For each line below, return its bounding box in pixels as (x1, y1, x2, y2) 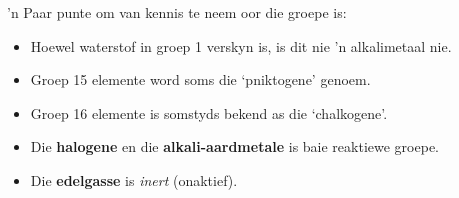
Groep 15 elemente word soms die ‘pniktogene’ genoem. (30, 69, 371, 90)
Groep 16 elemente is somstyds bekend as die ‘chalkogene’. (30, 102, 388, 123)
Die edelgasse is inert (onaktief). (30, 169, 238, 190)
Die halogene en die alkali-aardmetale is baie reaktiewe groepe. (30, 136, 439, 157)
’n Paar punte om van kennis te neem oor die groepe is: (7, 2, 347, 22)
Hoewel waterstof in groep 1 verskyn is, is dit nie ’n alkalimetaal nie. (30, 35, 452, 56)
